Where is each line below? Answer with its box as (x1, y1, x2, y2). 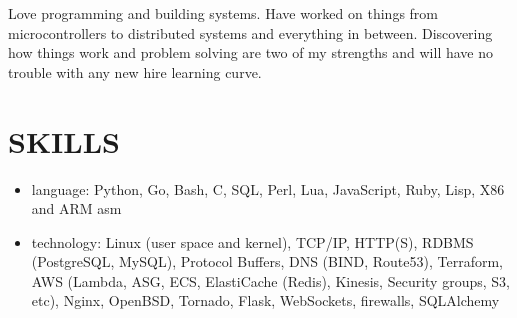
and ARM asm (31, 198, 122, 219)
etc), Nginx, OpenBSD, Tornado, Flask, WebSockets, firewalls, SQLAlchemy (31, 290, 500, 311)
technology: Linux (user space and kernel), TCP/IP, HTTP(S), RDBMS (31, 231, 474, 252)
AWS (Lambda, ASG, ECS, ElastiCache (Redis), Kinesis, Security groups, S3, (31, 270, 510, 291)
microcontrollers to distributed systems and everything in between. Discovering (8, 22, 493, 43)
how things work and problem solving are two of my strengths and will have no (8, 42, 494, 63)
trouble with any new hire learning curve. (8, 61, 262, 82)
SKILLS (8, 120, 120, 161)
